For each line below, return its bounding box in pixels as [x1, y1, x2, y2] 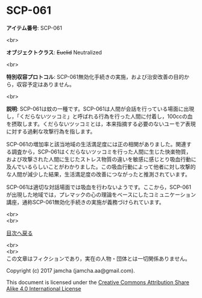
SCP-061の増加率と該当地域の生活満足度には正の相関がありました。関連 [6, 140, 187, 147]
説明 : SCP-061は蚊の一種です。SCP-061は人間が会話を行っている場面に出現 [6, 105, 195, 112]
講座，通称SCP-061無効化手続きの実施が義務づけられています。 [6, 198, 165, 205]
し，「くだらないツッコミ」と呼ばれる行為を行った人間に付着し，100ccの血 [6, 113, 193, 120]
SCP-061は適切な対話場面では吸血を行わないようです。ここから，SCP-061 [6, 183, 192, 190]
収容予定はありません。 [16, 81, 75, 88]
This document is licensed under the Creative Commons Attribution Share [6, 278, 190, 286]
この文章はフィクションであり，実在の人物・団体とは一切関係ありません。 [6, 255, 191, 262]
